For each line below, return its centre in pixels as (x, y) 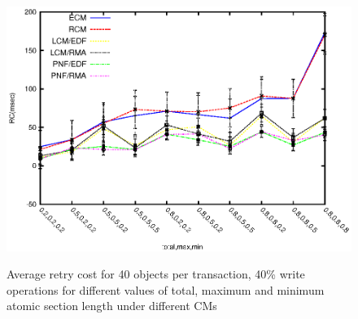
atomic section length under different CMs (112, 306)
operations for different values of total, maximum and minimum (166, 289)
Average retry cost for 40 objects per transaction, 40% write (156, 274)
